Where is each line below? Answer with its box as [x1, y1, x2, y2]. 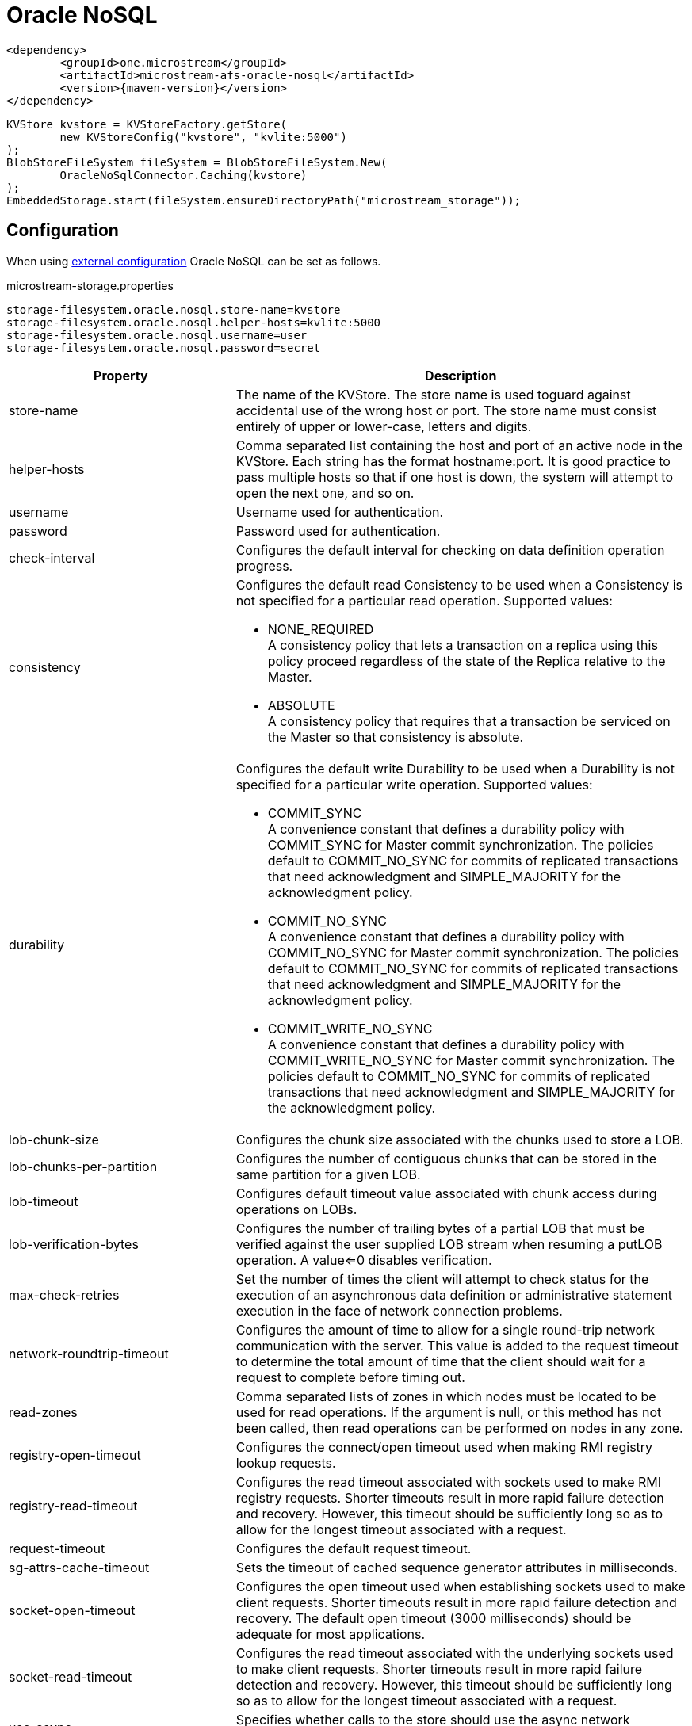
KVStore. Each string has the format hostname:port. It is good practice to [235, 453, 671, 469]
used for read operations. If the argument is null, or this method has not [235, 1403, 662, 1420]
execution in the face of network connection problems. [235, 1302, 563, 1319]
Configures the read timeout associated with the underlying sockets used [235, 1644, 674, 1661]
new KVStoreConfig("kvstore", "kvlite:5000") [59, 130, 347, 143]
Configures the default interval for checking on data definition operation [235, 541, 665, 558]
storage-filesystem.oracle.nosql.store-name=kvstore [6, 303, 341, 316]
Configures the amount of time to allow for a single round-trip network [235, 1321, 656, 1338]
